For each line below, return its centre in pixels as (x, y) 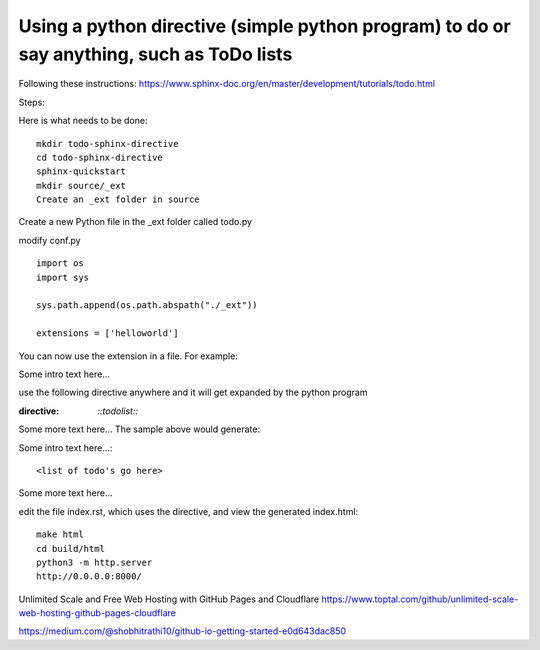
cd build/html (70, 548)
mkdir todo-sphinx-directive (107, 143)
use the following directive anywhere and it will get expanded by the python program (193, 392)
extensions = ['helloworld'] (107, 333)
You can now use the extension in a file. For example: (128, 356)
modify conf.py (49, 240)
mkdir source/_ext (81, 185)
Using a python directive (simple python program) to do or (264, 26)
